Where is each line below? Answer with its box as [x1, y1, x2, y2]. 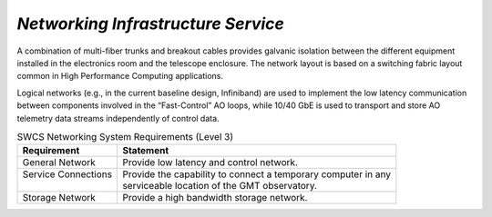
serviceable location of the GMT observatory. [122, 180, 318, 192]
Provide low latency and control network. [122, 156, 298, 169]
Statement [122, 144, 169, 157]
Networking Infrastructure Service [16, 14, 284, 34]
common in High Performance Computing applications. [16, 71, 223, 82]
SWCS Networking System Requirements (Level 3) [16, 131, 234, 143]
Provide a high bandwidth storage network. [122, 192, 308, 204]
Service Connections [22, 168, 113, 181]
